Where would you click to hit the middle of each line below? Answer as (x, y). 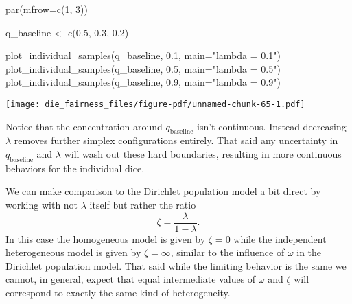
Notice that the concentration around (84, 126)
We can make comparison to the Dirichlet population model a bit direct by (163, 191)
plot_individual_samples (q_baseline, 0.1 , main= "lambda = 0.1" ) (143, 55)
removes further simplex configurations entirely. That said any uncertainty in (176, 140)
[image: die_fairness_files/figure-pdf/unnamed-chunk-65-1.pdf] (155, 104)
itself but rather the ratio (143, 204)
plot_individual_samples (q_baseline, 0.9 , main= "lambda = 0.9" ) (143, 82)
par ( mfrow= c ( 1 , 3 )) (47, 9)
